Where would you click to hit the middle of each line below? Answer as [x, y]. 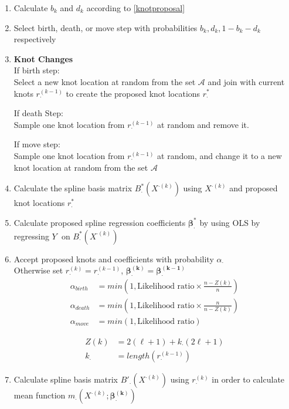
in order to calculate [248, 379]
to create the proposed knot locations [133, 93]
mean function [40, 395]
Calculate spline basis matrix [66, 379]
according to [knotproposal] [136, 8]
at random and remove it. [203, 124]
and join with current [246, 81]
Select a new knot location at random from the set [105, 81]
